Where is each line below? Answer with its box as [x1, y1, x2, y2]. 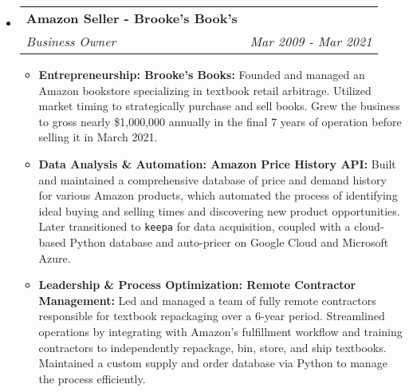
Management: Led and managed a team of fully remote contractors [38, 291, 376, 308]
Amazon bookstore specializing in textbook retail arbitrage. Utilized [38, 81, 372, 98]
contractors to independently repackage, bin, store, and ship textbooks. [38, 339, 387, 355]
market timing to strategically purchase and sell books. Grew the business [38, 97, 400, 114]
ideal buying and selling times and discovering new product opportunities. [38, 202, 400, 219]
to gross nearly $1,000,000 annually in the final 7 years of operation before [38, 113, 402, 129]
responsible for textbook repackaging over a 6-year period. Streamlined [38, 307, 385, 324]
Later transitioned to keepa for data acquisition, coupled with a [38, 218, 351, 235]
